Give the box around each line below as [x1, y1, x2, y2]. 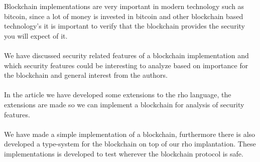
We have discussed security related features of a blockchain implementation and [4, 50, 249, 60]
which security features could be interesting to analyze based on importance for [4, 60, 248, 70]
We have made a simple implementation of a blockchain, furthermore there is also [4, 128, 255, 139]
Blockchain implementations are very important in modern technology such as [4, 1, 244, 11]
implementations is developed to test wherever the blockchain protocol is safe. [4, 148, 243, 158]
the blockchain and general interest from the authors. [4, 70, 168, 80]
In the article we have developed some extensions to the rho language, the [4, 89, 231, 100]
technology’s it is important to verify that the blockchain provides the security [4, 21, 245, 31]
